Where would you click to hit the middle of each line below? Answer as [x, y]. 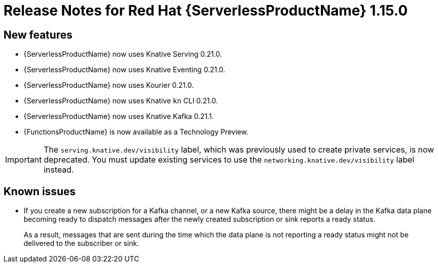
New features [38, 35]
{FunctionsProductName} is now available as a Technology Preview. [136, 132]
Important [23, 160]
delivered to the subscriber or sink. [81, 243]
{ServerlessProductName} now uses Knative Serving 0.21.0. [123, 54]
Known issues [40, 191]
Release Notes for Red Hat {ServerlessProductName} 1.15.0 [206, 11]
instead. [59, 170]
